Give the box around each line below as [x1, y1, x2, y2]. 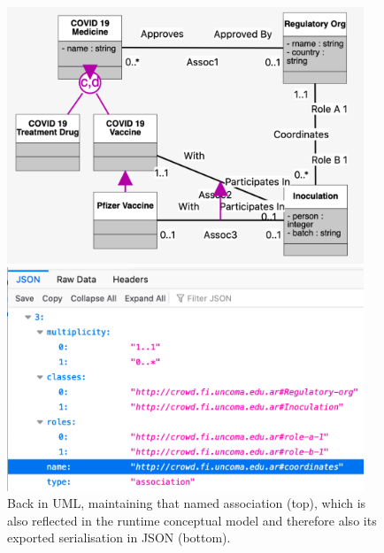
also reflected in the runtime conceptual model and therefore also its [7, 511, 377, 529]
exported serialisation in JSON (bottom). [7, 528, 231, 547]
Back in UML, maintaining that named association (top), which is [7, 494, 366, 512]
